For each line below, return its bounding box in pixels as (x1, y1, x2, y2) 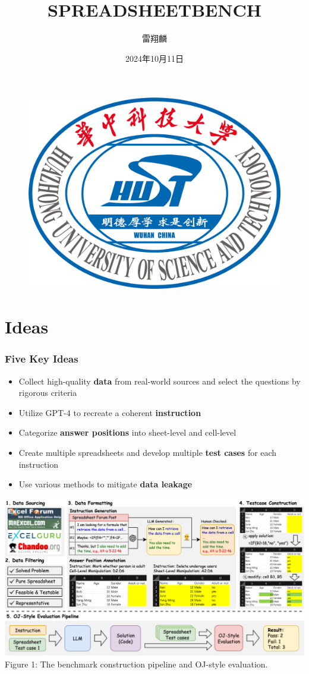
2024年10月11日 (125, 52, 184, 64)
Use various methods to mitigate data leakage (18, 478, 193, 490)
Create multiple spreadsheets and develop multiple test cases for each (18, 446, 277, 459)
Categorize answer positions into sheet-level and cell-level (18, 426, 237, 439)
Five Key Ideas (5, 351, 78, 366)
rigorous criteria (18, 386, 77, 399)
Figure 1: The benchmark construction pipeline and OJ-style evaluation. (5, 657, 268, 670)
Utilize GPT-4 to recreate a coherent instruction (18, 406, 201, 418)
